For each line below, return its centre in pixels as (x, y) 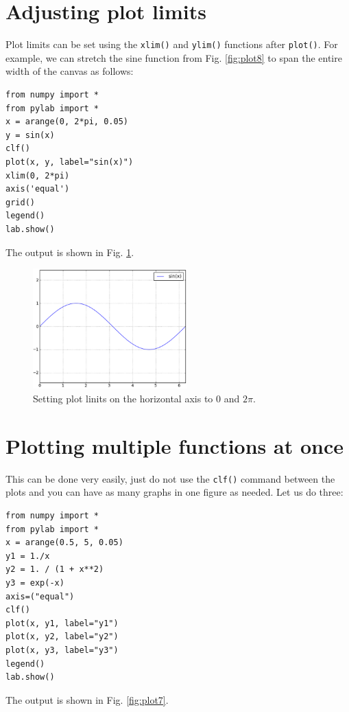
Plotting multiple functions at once (174, 445)
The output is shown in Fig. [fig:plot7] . (87, 699)
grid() (20, 202)
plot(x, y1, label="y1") (62, 623)
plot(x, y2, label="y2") (62, 637)
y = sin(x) (30, 135)
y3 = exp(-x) (35, 583)
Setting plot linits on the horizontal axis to (123, 399)
